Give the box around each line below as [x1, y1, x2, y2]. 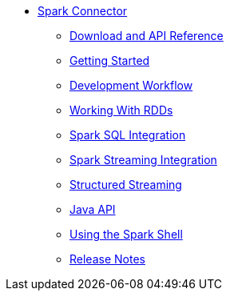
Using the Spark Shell [69, 227, 183, 241]
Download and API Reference [69, 29, 224, 42]
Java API [69, 203, 116, 216]
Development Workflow [69, 78, 193, 92]
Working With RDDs [69, 103, 173, 117]
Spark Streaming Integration [69, 153, 217, 167]
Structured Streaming [69, 178, 182, 191]
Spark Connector [38, 4, 128, 18]
